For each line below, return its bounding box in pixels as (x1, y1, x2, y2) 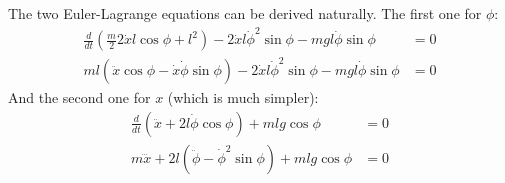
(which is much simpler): (167, 87, 319, 108)
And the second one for (8, 87, 151, 108)
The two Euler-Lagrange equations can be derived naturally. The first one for (8, 3, 482, 23)
